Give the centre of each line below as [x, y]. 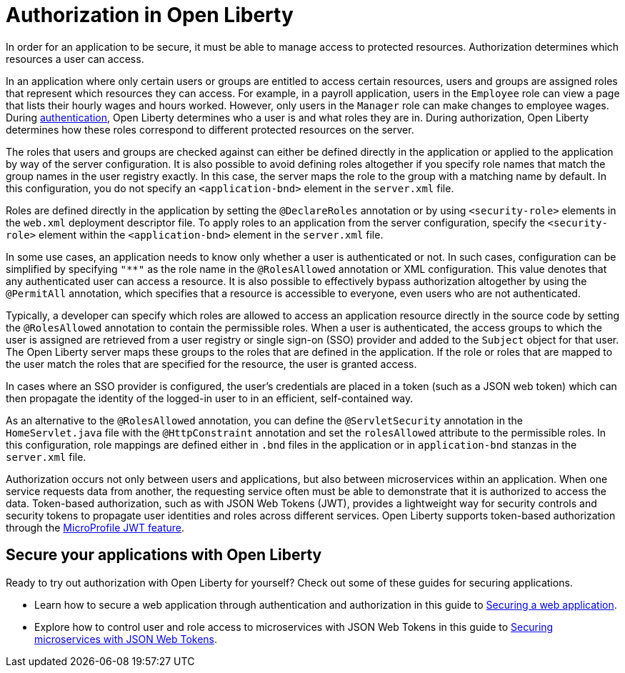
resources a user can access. [75, 59]
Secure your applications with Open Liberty [164, 555]
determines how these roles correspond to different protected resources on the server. [210, 129]
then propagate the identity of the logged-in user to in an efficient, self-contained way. [210, 398]
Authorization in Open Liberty [150, 15]
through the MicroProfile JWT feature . [95, 527]
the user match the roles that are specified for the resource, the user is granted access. [211, 364]
